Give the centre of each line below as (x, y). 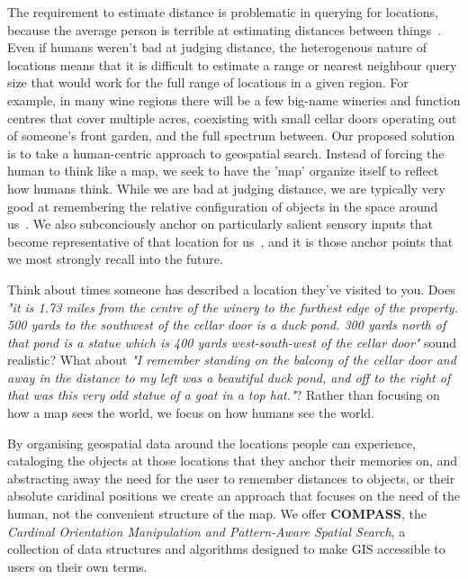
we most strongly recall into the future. (115, 259)
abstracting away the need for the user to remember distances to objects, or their (231, 478)
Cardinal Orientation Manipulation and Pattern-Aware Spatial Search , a (207, 531)
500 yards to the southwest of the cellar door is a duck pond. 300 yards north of (227, 325)
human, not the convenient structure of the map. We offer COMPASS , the (217, 514)
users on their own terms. (77, 566)
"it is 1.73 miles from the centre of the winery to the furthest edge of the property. (233, 307)
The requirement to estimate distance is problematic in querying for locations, (223, 12)
